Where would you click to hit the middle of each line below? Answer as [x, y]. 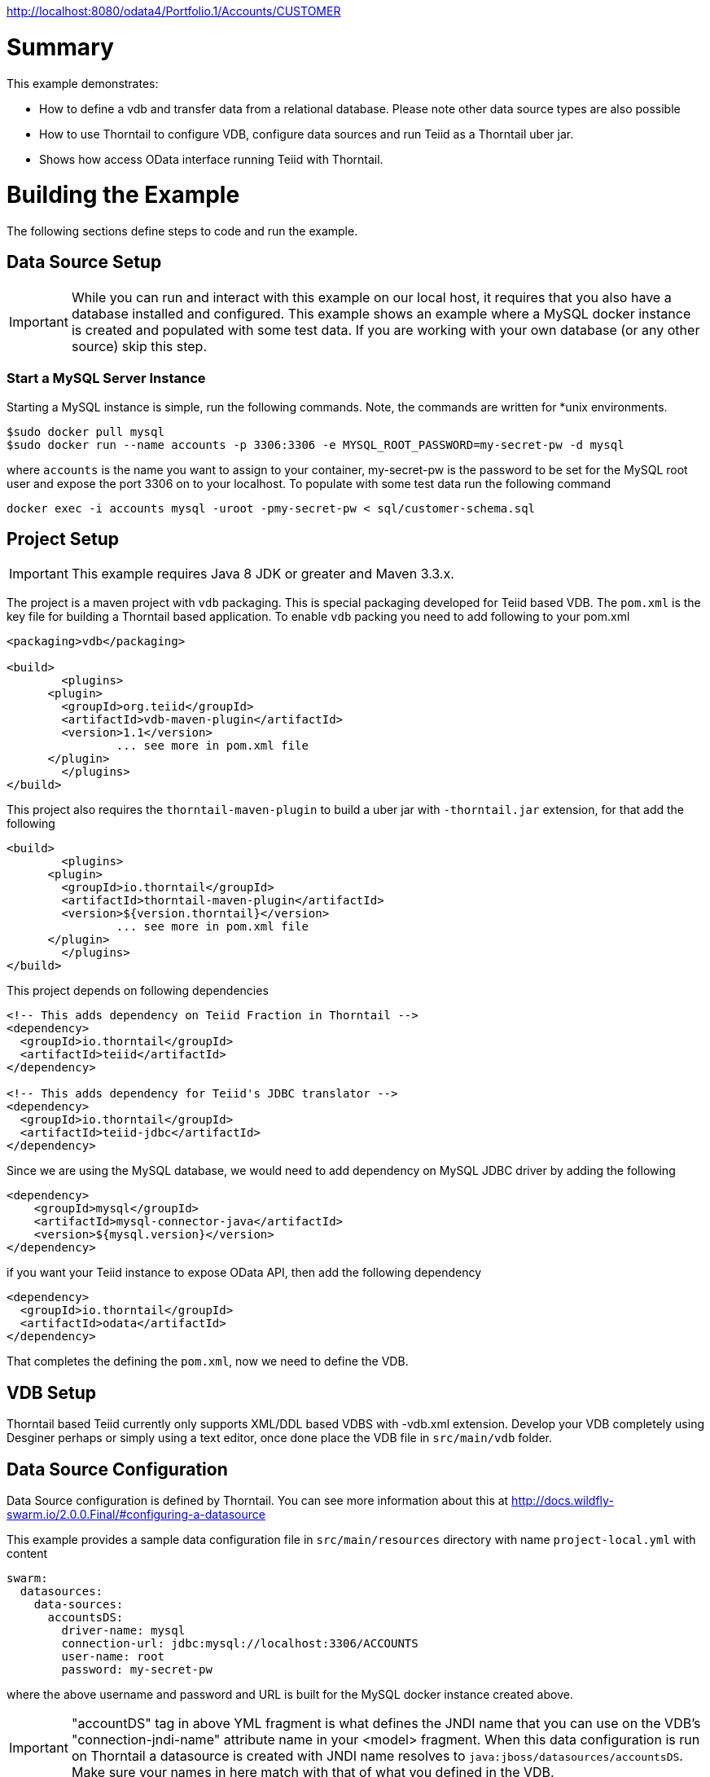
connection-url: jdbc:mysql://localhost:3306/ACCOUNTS [240, 1644]
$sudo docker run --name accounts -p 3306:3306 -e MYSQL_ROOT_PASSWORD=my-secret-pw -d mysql [316, 444]
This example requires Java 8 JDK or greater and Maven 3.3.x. [263, 574]
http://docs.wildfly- [563, 1501]
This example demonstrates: [83, 83]
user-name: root [113, 1657]
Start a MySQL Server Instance [106, 378]
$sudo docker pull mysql [85, 431]
